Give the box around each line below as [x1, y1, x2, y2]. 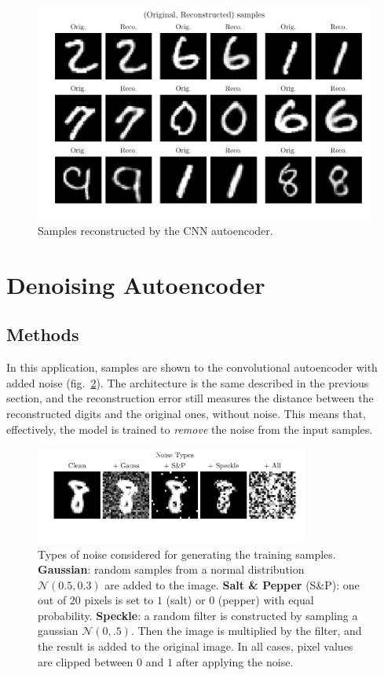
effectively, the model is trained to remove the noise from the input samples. [6, 420, 373, 437]
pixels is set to [84, 592, 154, 608]
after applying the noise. [176, 653, 294, 669]
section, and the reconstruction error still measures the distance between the [6, 390, 374, 406]
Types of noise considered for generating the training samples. [38, 545, 336, 562]
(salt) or [166, 592, 206, 608]
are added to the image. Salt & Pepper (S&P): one [104, 576, 360, 592]
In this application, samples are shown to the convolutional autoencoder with [6, 359, 378, 376]
